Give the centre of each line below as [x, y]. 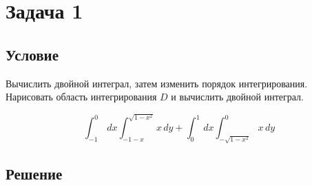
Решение [34, 173]
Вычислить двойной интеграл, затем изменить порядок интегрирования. [157, 83]
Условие [32, 54]
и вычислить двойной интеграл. [237, 97]
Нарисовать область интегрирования [81, 97]
